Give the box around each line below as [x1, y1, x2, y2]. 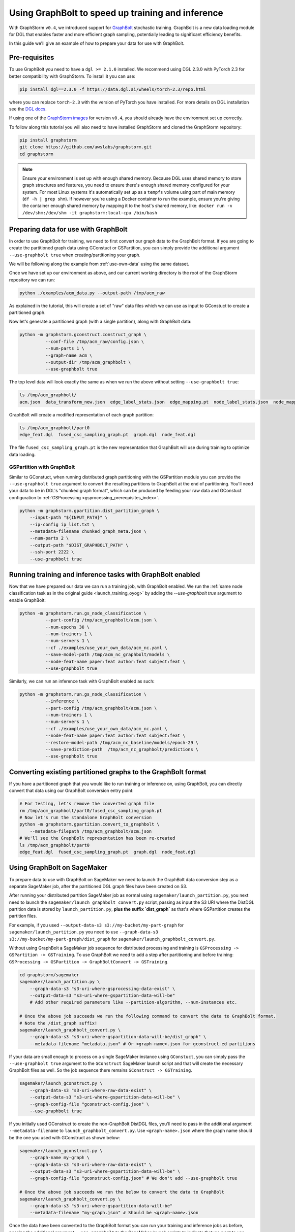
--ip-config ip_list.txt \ [29, 521, 95, 527]
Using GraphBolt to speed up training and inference [9, 7, 224, 18]
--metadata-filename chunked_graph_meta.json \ [29, 528, 147, 534]
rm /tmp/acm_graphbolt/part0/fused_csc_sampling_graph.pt [19, 808, 162, 813]
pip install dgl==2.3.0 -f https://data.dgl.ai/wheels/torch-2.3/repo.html [19, 86, 206, 92]
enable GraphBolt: [9, 597, 46, 603]
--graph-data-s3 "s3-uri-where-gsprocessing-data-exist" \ [29, 986, 176, 992]
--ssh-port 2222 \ [29, 549, 74, 555]
